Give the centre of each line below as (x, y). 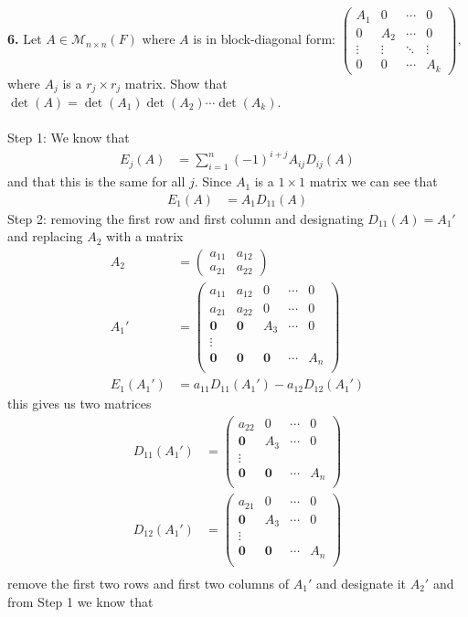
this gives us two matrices (80, 404)
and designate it (361, 583)
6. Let (25, 39)
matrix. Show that (176, 83)
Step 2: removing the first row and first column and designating (186, 218)
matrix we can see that (373, 181)
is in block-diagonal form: (264, 39)
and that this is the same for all (96, 181)
